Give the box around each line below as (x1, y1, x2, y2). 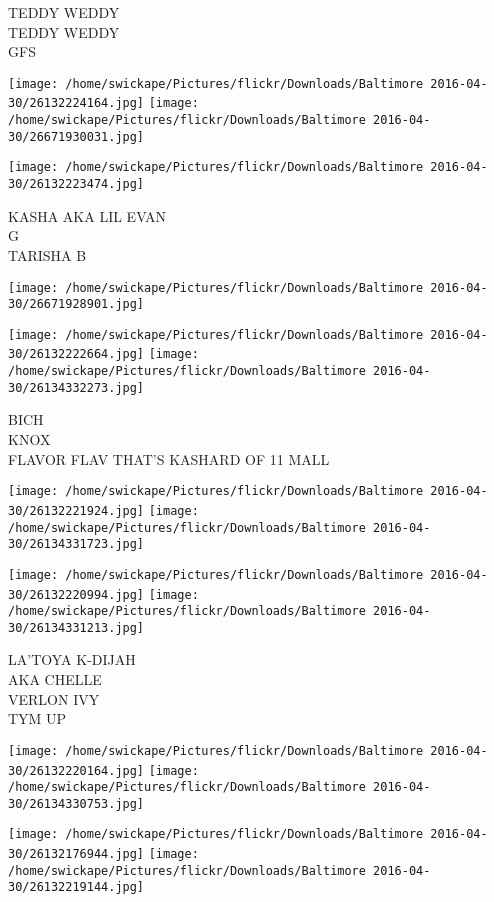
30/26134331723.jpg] (8, 537, 145, 552)
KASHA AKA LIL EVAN (8, 205, 167, 226)
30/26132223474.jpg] (8, 177, 145, 192)
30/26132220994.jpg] (8, 587, 145, 602)
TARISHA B (8, 244, 87, 265)
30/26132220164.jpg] (8, 763, 145, 778)
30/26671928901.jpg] (8, 297, 145, 312)
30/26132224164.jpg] (8, 96, 145, 111)
